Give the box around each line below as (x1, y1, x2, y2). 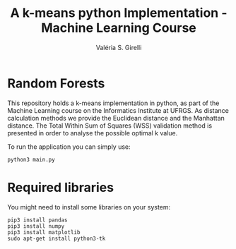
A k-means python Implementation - (10, 5, 228, 21)
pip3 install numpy (7, 222, 65, 230)
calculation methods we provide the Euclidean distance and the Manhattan (7, 114, 225, 122)
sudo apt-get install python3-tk (7, 235, 106, 242)
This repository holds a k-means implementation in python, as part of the (7, 99, 220, 107)
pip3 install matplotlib (7, 229, 81, 236)
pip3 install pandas (7, 217, 69, 224)
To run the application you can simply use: (7, 142, 131, 151)
